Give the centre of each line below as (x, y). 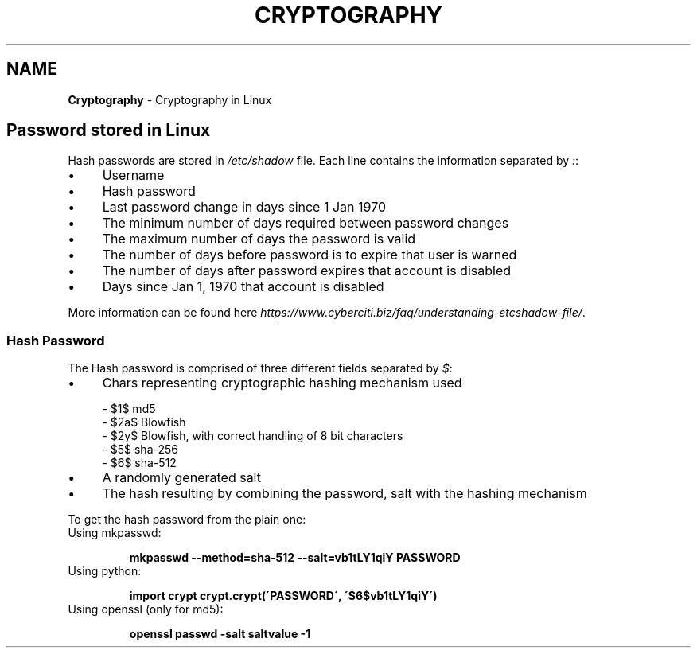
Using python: (105, 571)
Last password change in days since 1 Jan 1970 (244, 207)
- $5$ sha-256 (140, 450)
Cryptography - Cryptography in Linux (170, 99)
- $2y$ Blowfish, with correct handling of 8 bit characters (253, 436)
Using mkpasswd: (115, 533)
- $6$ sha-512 (139, 463)
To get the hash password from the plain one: (187, 520)
